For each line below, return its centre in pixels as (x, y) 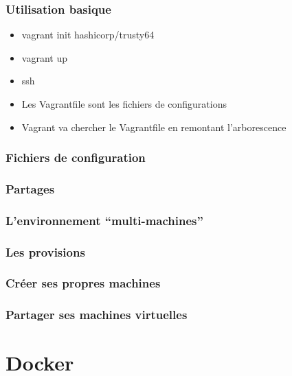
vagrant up (44, 57)
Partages (30, 188)
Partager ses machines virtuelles (97, 315)
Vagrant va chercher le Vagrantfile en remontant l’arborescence (154, 127)
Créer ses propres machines (83, 283)
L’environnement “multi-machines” (104, 220)
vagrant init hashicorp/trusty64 (88, 35)
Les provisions (45, 251)
